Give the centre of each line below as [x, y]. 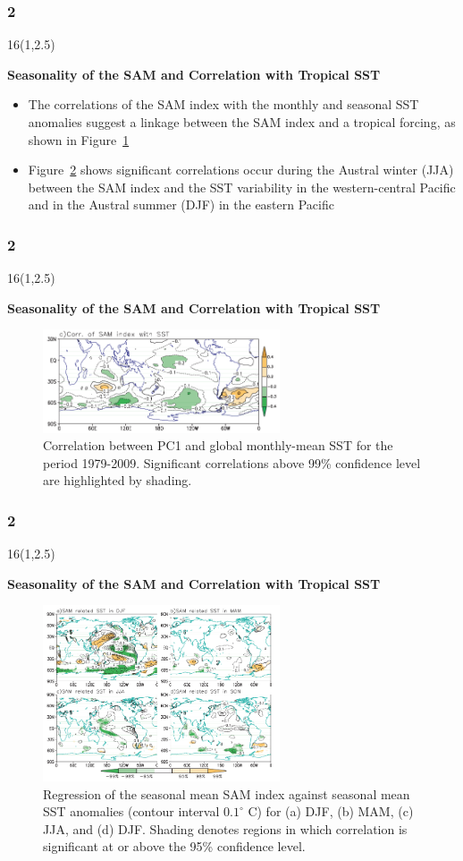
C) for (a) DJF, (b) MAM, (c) [331, 811]
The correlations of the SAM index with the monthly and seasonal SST [223, 104]
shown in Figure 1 [79, 139]
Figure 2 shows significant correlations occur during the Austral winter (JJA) [241, 170]
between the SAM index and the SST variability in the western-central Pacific [242, 187]
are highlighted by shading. [118, 480]
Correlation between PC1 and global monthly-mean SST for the [218, 445]
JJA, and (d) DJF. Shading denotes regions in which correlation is [225, 828]
